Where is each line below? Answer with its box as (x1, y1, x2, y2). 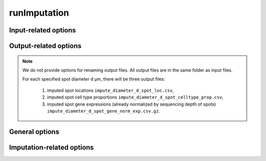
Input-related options (9, 26, 76, 34)
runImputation (9, 7, 69, 18)
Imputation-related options (9, 143, 94, 152)
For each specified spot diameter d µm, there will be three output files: (22, 76, 165, 82)
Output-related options (9, 42, 82, 50)
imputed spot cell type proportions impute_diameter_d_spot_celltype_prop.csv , (47, 94, 224, 100)
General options (9, 128, 60, 136)
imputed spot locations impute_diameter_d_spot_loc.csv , (47, 87, 174, 93)
